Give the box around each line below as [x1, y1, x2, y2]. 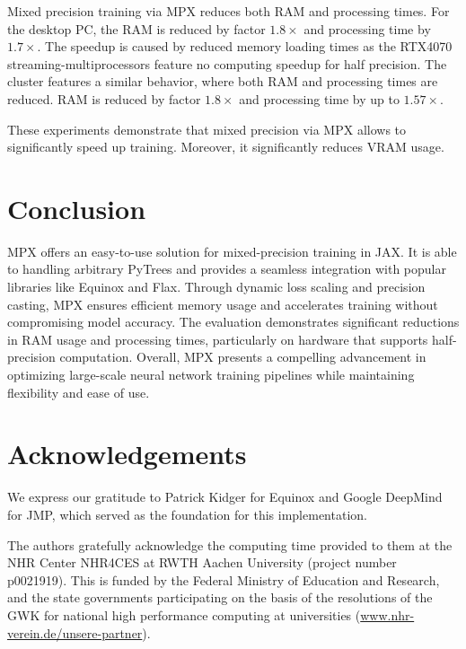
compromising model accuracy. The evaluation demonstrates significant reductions [7, 312, 460, 331]
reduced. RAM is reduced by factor [7, 89, 201, 108]
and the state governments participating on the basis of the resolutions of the [7, 588, 433, 607]
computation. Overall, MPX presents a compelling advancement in [59, 347, 426, 366]
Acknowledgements [7, 435, 247, 472]
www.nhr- [360, 605, 415, 624]
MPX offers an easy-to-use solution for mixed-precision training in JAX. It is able [7, 241, 457, 260]
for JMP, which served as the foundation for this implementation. [7, 504, 367, 523]
